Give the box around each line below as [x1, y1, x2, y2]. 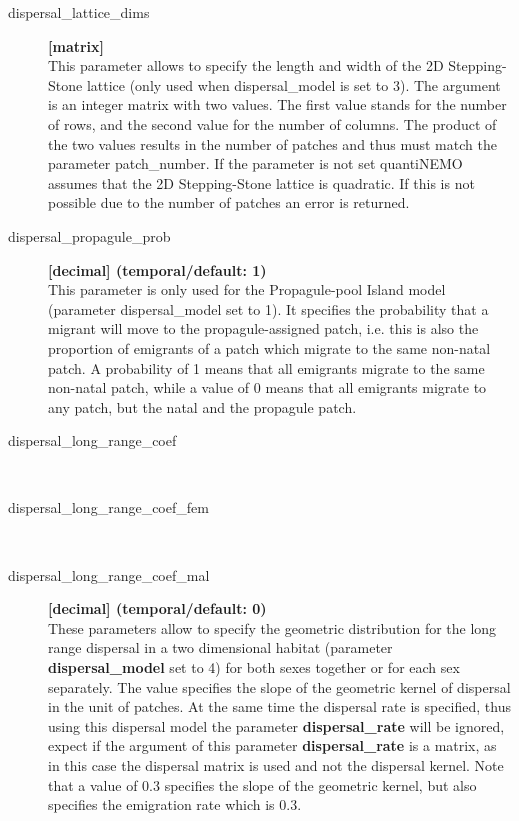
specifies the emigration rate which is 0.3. [48, 794, 302, 815]
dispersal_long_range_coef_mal [8, 564, 210, 585]
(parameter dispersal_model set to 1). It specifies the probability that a [48, 298, 489, 319]
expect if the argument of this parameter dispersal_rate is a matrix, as [48, 735, 497, 756]
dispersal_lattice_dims [8, 2, 150, 22]
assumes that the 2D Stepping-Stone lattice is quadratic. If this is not [48, 172, 475, 193]
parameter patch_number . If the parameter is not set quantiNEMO [48, 153, 463, 174]
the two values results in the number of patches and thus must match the [48, 133, 497, 154]
